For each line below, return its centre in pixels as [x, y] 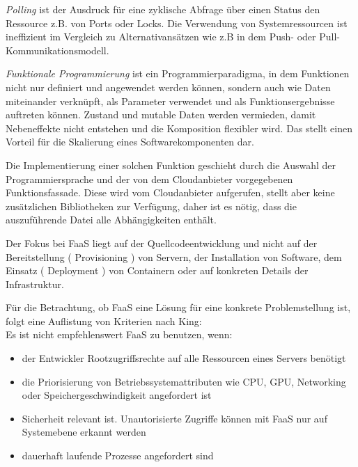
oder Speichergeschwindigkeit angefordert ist [117, 395]
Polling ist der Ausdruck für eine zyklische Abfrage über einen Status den [163, 9]
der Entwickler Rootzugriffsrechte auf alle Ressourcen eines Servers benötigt [184, 358]
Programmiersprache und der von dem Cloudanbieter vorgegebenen [149, 179]
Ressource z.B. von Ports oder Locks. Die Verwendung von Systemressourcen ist [177, 23]
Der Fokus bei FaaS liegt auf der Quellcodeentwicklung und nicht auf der [162, 243]
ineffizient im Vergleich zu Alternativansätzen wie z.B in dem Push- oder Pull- [173, 37]
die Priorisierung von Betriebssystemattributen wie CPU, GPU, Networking [184, 381]
